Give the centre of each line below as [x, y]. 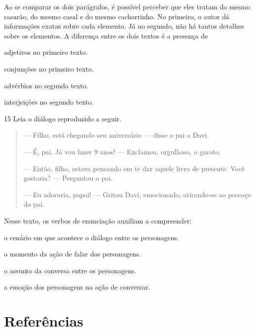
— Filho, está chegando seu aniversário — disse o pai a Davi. [116, 135]
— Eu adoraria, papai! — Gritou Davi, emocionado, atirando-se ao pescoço [137, 194]
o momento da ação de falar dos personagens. [73, 254]
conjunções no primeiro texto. [49, 68]
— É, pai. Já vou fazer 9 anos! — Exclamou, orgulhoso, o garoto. [122, 151]
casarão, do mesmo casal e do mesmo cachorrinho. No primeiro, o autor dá [117, 16]
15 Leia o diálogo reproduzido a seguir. [63, 118]
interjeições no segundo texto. [49, 102]
